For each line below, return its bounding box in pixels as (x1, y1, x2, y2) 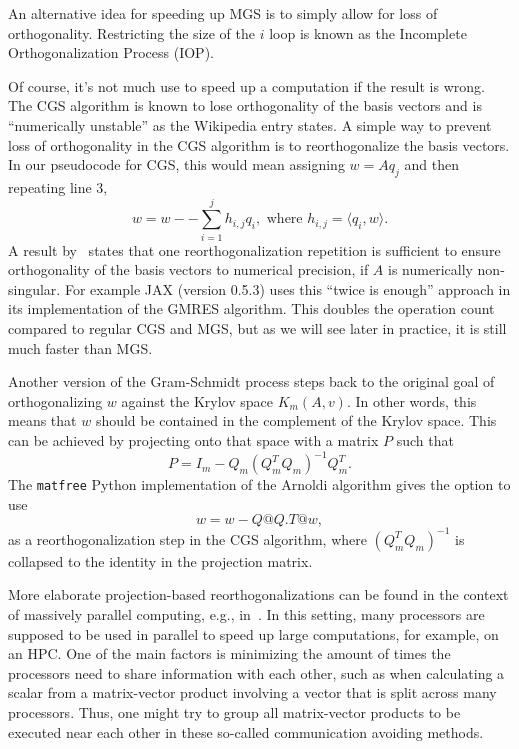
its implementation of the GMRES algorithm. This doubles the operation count (8, 298, 495, 319)
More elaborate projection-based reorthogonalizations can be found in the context (8, 584, 509, 605)
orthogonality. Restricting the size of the (8, 22, 255, 43)
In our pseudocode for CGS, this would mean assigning (8, 154, 345, 175)
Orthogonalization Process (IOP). (8, 42, 214, 63)
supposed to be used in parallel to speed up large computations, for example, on (8, 623, 499, 644)
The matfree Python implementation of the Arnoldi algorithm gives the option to (8, 474, 511, 495)
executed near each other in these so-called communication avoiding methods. (8, 721, 484, 742)
